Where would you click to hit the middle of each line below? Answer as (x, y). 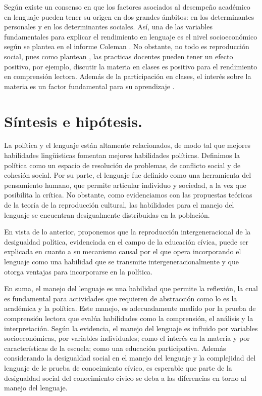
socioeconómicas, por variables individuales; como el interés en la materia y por (127, 338)
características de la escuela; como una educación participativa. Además (115, 348)
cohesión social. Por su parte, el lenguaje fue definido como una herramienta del (128, 175)
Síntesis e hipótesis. (73, 121)
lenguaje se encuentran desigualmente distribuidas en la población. (107, 214)
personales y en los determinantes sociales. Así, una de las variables (108, 27)
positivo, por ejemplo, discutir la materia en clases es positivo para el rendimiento (131, 66)
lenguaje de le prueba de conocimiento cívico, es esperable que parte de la (118, 367)
